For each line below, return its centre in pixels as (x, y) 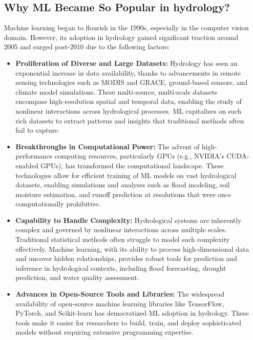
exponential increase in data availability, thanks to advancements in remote (128, 72)
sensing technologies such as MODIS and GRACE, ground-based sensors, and (131, 82)
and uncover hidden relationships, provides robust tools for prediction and (126, 258)
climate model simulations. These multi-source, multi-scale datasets (116, 91)
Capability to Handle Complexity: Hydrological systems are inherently (128, 220)
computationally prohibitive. (58, 204)
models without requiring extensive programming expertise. (104, 332)
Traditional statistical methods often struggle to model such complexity (123, 239)
